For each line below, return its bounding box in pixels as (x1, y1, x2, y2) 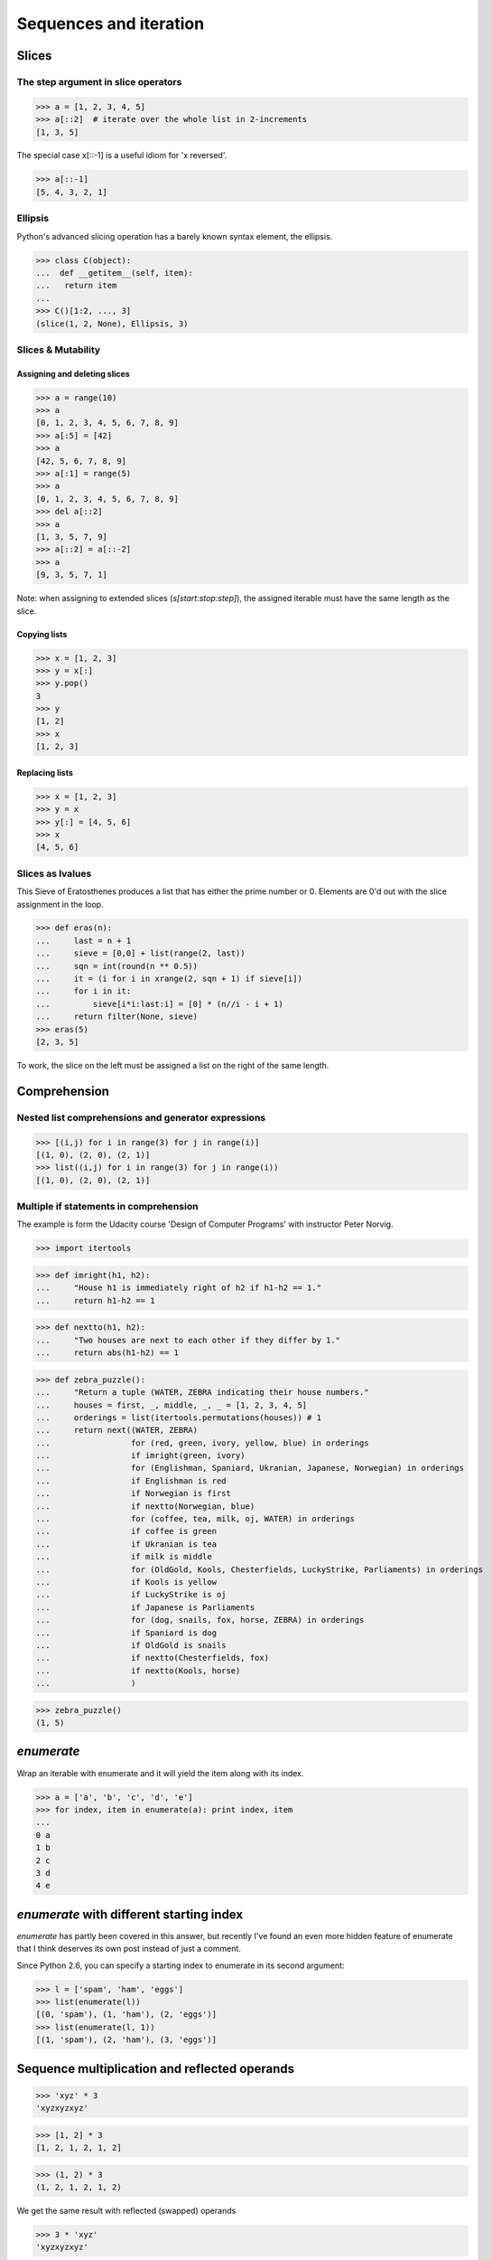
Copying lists (16, 628, 68, 639)
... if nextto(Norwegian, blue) (35, 1501, 255, 1511)
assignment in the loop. (16, 899, 104, 909)
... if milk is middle (35, 1551, 212, 1562)
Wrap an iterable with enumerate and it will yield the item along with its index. (16, 1767, 304, 1778)
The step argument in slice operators (16, 75, 182, 88)
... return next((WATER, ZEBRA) (35, 1425, 199, 1436)
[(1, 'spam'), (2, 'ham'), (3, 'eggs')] (35, 2035, 217, 2045)
